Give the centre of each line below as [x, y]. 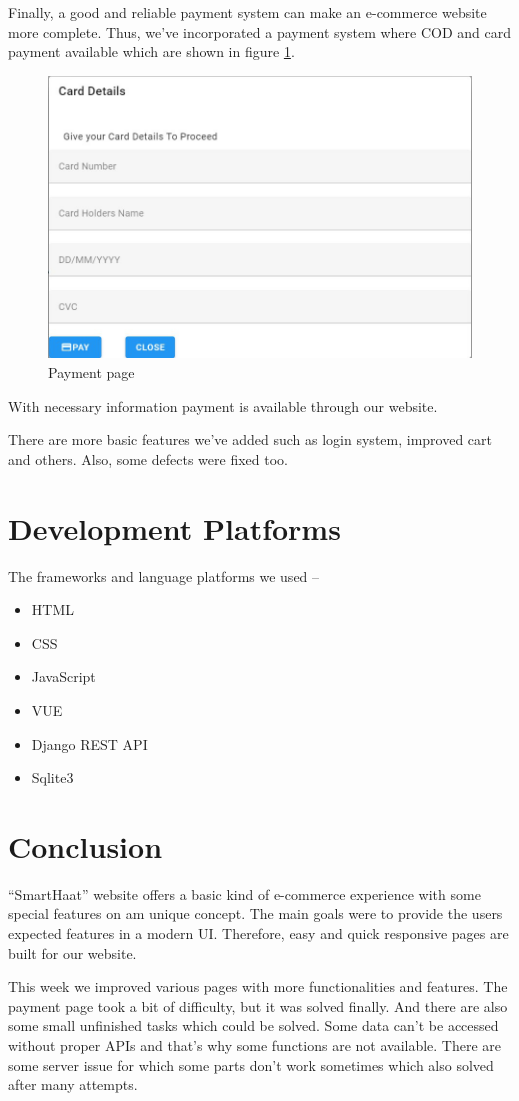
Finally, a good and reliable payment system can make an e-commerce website [247, 12]
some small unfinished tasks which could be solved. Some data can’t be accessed [253, 1025]
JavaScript [63, 676]
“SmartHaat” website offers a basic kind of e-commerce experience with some [244, 893]
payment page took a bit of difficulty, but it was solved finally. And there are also [258, 1005]
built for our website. [72, 952]
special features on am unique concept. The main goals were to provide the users [255, 913]
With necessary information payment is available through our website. [223, 405]
